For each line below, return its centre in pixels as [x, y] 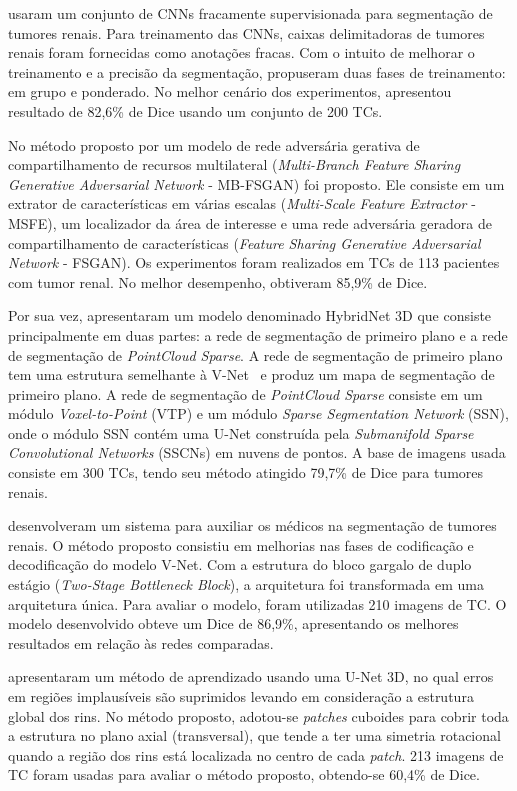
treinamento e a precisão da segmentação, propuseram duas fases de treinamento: [257, 71]
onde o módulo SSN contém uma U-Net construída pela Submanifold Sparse [241, 432]
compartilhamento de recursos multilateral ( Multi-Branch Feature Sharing [234, 164]
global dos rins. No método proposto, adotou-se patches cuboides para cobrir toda [258, 715]
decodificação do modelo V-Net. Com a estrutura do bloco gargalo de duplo [240, 564]
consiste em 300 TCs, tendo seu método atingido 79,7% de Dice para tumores [246, 472]
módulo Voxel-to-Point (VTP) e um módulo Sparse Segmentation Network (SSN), [258, 413]
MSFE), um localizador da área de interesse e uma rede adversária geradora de [250, 222]
